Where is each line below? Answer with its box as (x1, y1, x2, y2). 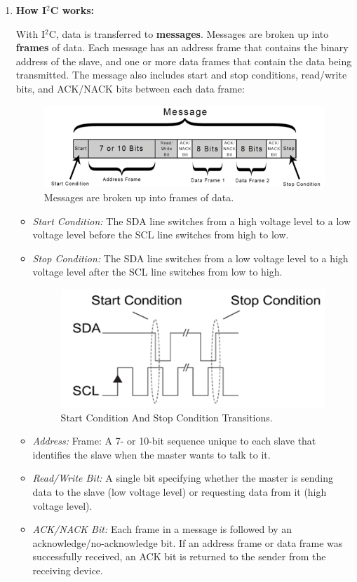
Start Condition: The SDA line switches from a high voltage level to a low (32, 213, 351, 228)
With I (15, 26, 46, 41)
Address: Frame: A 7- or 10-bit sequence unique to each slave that (32, 433, 316, 448)
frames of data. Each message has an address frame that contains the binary (15, 40, 349, 55)
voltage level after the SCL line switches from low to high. (32, 264, 283, 279)
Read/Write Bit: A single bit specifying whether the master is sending (32, 471, 334, 485)
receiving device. (32, 562, 103, 577)
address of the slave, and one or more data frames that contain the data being (15, 53, 352, 68)
